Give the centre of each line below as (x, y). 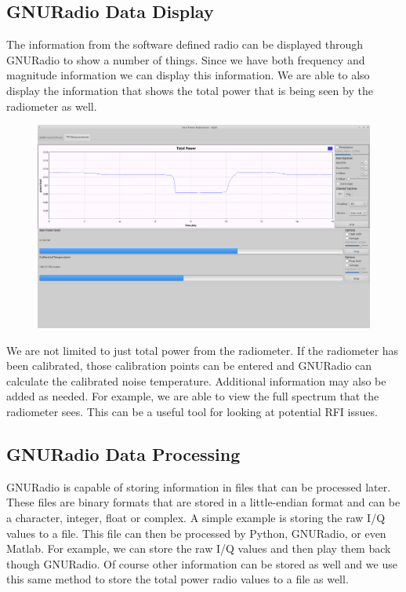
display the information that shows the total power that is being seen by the (190, 90)
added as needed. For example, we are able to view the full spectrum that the (193, 396)
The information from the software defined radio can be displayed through (185, 44)
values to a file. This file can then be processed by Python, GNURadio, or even (196, 533)
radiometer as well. (52, 106)
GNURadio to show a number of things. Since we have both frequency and (186, 59)
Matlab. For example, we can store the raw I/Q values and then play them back (199, 548)
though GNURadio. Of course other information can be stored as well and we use (202, 563)
